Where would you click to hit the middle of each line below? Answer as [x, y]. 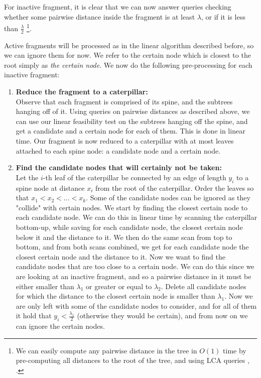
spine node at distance [50, 187]
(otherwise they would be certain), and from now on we [162, 316]
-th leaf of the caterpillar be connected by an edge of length [135, 177]
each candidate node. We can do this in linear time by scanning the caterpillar [136, 217]
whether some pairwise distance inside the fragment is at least [100, 16]
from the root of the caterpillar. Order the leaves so [174, 187]
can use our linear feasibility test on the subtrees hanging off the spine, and [132, 121]
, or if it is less [223, 16]
